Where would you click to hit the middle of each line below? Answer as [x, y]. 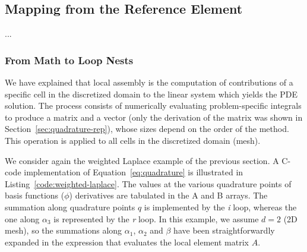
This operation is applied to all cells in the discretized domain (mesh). [133, 140]
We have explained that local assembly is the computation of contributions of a [149, 82]
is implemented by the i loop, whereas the [220, 207]
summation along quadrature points [70, 207]
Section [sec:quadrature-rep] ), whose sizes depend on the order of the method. [147, 129]
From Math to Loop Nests [69, 60]
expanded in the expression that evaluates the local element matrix [127, 242]
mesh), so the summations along [64, 230]
